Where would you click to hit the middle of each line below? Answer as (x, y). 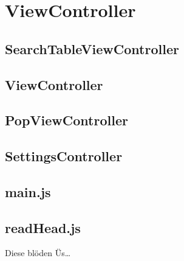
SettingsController (64, 156)
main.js (28, 191)
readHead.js (43, 227)
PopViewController (66, 120)
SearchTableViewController (92, 48)
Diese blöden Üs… (38, 253)
